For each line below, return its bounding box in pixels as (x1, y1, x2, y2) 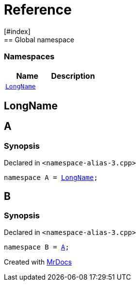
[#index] (4, 27, 31, 36)
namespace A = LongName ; (4, 174, 98, 182)
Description (51, 71, 95, 81)
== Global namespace (4, 35, 75, 44)
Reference (4, 1, 72, 18)
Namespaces (4, 52, 55, 62)
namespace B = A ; (4, 243, 69, 251)
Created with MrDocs (4, 258, 72, 267)
